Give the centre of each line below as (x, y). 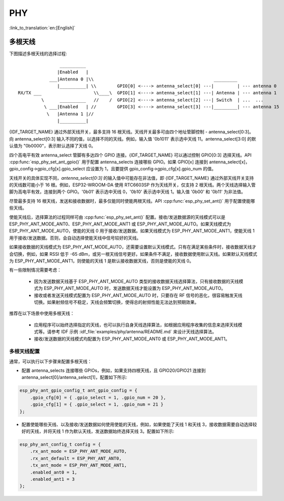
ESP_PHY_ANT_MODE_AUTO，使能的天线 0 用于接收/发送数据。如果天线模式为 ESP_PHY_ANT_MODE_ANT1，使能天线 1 (132, 231)
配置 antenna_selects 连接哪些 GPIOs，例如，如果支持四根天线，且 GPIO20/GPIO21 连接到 (114, 370)
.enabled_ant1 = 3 (52, 479)
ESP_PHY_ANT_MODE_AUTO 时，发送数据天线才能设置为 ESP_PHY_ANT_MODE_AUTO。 (135, 288)
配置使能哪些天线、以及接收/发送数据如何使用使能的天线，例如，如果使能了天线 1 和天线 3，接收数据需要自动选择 (137, 424)
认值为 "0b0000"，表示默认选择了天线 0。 (53, 146)
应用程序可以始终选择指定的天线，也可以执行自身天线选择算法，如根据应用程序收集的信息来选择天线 (136, 325)
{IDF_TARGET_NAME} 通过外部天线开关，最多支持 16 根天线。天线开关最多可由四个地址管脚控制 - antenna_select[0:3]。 (131, 132)
